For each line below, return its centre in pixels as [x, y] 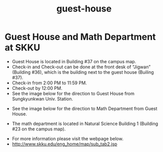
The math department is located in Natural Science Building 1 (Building [85, 123]
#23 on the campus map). [39, 129]
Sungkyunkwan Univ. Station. [43, 99]
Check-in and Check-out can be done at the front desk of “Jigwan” [81, 67]
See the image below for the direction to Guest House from [73, 93]
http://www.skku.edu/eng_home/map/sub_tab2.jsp [65, 144]
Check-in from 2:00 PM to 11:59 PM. [49, 83]
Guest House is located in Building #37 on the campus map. [74, 61]
